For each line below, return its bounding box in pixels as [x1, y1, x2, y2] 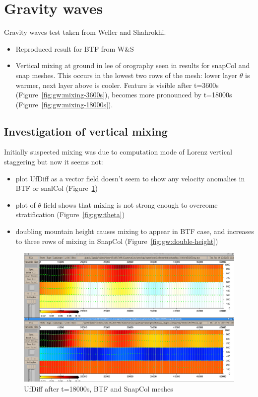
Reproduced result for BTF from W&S [15, 43, 134, 54]
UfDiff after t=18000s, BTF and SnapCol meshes [24, 383, 173, 394]
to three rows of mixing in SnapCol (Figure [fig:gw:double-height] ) [15, 236, 218, 246]
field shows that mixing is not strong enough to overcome [43, 199, 218, 210]
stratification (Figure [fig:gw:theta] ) [15, 209, 125, 220]
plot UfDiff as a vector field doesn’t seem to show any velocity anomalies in [15, 173, 245, 183]
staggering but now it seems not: [4, 157, 103, 167]
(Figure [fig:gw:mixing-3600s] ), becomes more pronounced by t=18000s [15, 89, 232, 100]
